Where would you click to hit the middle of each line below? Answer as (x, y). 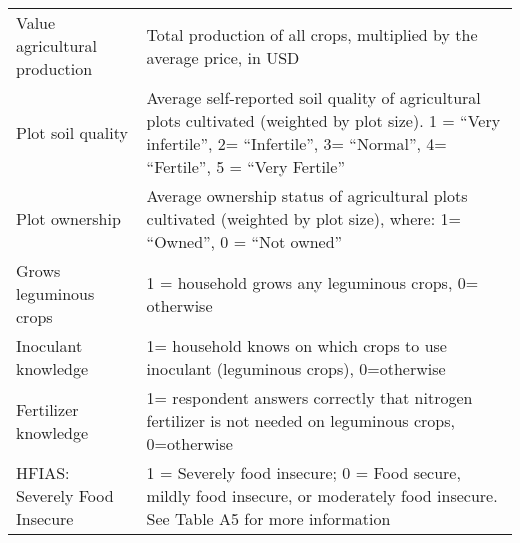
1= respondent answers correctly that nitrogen (309, 397)
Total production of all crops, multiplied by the (312, 34)
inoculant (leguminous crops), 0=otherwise (296, 368)
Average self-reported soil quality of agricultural (313, 97)
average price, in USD (223, 57)
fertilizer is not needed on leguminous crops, (300, 420)
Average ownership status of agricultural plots (307, 195)
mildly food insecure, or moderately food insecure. (322, 495)
